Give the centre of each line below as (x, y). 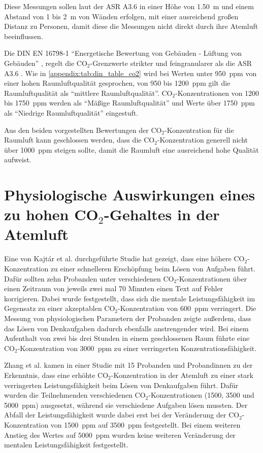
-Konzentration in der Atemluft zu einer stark (182, 375)
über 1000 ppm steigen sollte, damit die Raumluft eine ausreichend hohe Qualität (131, 149)
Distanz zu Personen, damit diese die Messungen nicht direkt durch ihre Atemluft (131, 26)
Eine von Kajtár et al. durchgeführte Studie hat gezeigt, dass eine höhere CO (124, 258)
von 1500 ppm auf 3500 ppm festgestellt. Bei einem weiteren (145, 424)
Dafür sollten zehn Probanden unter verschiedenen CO (89, 278)
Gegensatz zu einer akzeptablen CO (60, 308)
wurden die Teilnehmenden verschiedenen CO (75, 395)
